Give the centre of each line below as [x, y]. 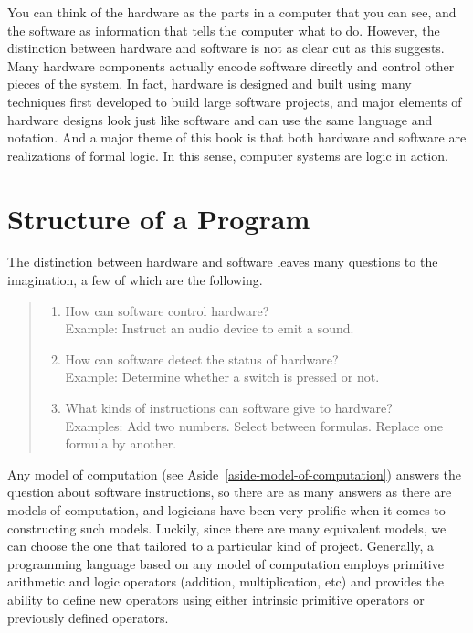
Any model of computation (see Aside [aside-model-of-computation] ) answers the [235, 474]
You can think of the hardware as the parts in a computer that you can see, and [232, 12]
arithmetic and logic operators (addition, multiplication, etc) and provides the [226, 581]
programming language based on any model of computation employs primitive [226, 563]
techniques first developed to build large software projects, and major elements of [235, 101]
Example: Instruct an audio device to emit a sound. [210, 328]
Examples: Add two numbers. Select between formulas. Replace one [254, 425]
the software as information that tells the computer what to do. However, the [224, 30]
